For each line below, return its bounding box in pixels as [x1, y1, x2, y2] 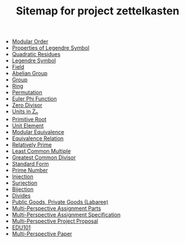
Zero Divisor [11, 102, 43, 109]
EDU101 [11, 223, 31, 231]
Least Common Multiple [11, 147, 71, 154]
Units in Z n [11, 108, 38, 116]
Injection [11, 172, 34, 180]
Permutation [11, 89, 43, 96]
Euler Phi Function [11, 95, 57, 102]
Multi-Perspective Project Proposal [11, 217, 99, 224]
